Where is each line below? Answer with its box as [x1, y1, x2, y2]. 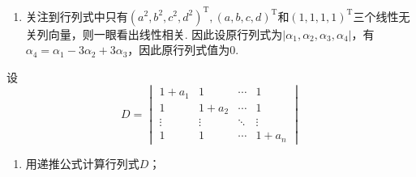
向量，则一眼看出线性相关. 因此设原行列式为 [48, 25, 283, 42]
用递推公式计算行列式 [25, 154, 139, 171]
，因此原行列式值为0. [127, 41, 239, 58]
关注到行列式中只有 [25, 7, 128, 24]
